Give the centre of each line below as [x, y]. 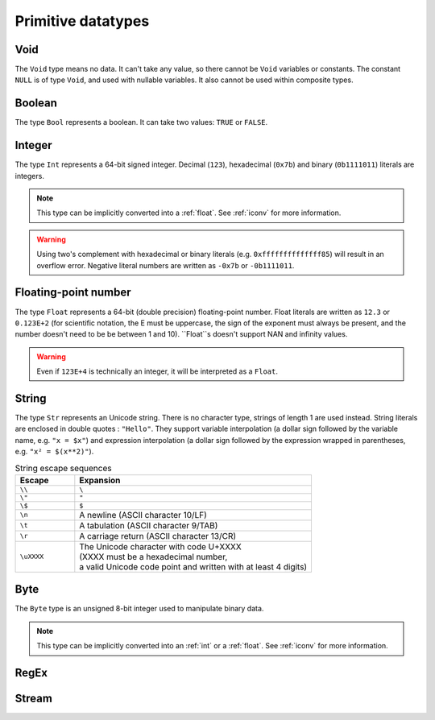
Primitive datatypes [82, 21]
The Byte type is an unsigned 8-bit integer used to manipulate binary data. [139, 609]
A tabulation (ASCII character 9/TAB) [149, 525]
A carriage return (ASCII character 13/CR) [158, 536]
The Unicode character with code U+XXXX [160, 546]
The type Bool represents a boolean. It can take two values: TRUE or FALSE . [141, 122]
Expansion [100, 480]
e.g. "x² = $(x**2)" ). [54, 452]
